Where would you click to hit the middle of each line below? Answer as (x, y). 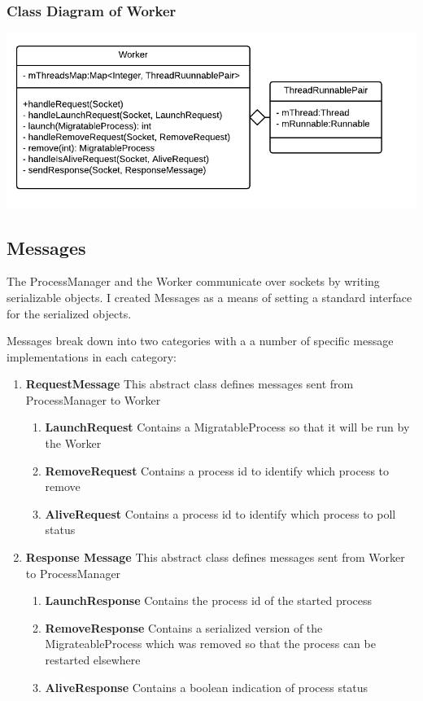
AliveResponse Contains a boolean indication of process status (207, 687)
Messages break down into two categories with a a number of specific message (200, 341)
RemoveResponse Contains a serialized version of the (184, 627)
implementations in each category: (92, 356)
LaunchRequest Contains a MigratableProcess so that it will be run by (227, 427)
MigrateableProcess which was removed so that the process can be (210, 644)
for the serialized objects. (69, 313)
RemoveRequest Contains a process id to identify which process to (217, 470)
